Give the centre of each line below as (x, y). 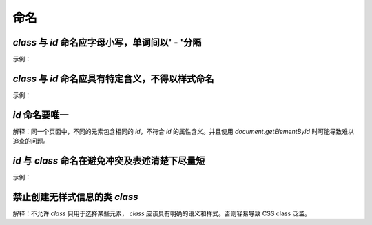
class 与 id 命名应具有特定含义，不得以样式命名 (113, 78)
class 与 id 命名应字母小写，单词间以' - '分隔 (107, 42)
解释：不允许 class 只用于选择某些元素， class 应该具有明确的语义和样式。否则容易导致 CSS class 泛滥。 (162, 213)
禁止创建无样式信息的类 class (75, 197)
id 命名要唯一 (41, 115)
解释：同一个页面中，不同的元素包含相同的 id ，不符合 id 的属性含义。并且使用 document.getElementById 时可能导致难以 (183, 131)
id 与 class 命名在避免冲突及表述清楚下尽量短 (109, 161)
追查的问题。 (31, 141)
